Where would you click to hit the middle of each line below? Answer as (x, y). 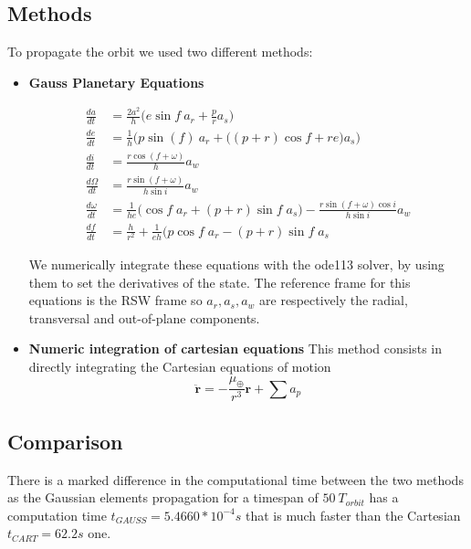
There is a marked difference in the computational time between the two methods (235, 479)
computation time (57, 515)
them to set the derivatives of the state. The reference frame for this (220, 282)
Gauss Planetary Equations (116, 82)
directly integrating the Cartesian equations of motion (180, 366)
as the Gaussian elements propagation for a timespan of (163, 497)
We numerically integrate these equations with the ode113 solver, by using (236, 264)
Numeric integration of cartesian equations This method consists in (235, 348)
